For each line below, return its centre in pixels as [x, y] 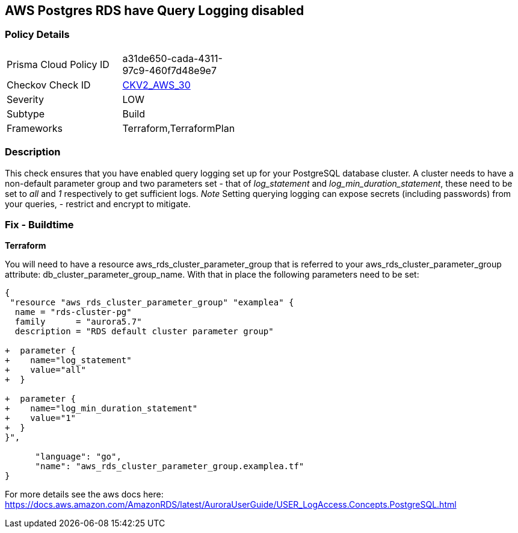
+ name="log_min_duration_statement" [101, 409]
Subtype [26, 114]
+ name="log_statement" [68, 360]
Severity [25, 99]
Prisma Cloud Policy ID [58, 64]
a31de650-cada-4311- [172, 58]
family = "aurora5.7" [78, 322]
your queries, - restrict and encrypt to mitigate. [98, 204]
